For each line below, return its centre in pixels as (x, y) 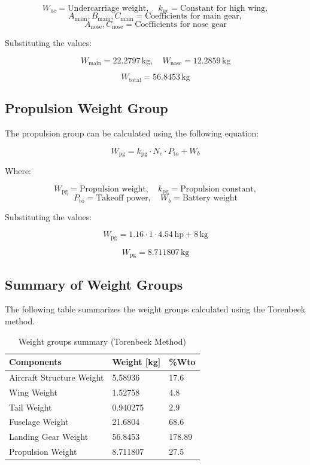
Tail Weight (31, 407)
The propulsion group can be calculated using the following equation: (132, 133)
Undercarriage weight (107, 8)
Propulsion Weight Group (86, 108)
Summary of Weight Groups (94, 284)
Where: (18, 171)
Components (35, 362)
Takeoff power (122, 198)
